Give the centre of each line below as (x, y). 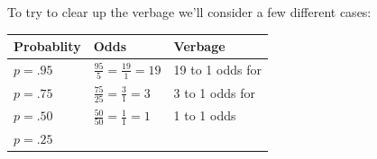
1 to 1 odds (205, 115)
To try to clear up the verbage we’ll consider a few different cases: (189, 12)
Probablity (47, 46)
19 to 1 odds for (217, 70)
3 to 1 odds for (214, 92)
